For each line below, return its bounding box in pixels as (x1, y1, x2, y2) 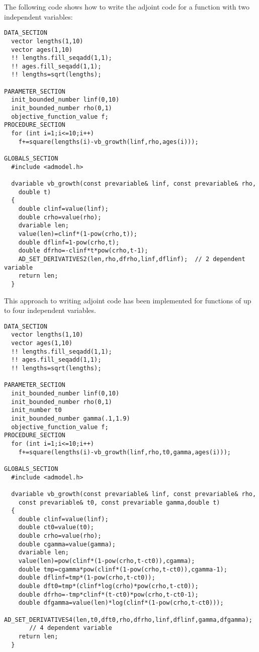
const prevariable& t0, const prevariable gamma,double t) (18, 499, 220, 506)
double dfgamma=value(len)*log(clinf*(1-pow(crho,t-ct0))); (18, 599, 224, 607)
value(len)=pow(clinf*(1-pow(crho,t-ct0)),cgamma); (18, 557, 195, 565)
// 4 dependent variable (29, 624, 112, 632)
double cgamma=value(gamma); (18, 540, 116, 548)
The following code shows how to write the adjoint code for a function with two (4, 2, 249, 12)
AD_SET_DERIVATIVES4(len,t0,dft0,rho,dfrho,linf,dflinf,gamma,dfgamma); (4, 616, 252, 623)
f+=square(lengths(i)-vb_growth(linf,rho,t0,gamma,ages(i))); (18, 448, 231, 456)
